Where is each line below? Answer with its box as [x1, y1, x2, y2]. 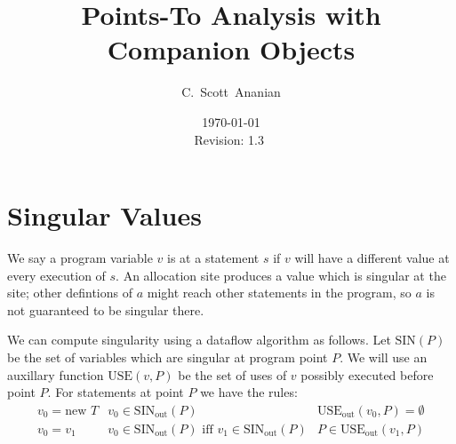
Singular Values [7, 197, 202, 234]
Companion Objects [107, 31, 356, 67]
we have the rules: [200, 383, 298, 401]
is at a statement [167, 249, 260, 267]
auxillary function [7, 365, 104, 384]
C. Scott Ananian [181, 83, 281, 101]
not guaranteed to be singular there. [7, 300, 204, 319]
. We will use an [340, 348, 428, 366]
